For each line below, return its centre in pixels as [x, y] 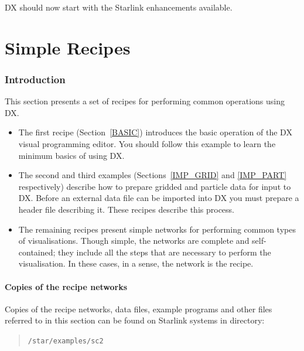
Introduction [35, 79]
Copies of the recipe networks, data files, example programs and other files [139, 309]
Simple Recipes [68, 47]
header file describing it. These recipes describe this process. [126, 209]
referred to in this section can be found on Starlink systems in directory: [135, 320]
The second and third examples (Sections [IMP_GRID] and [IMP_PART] [153, 175]
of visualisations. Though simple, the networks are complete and [134, 241]
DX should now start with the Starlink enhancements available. [119, 7]
